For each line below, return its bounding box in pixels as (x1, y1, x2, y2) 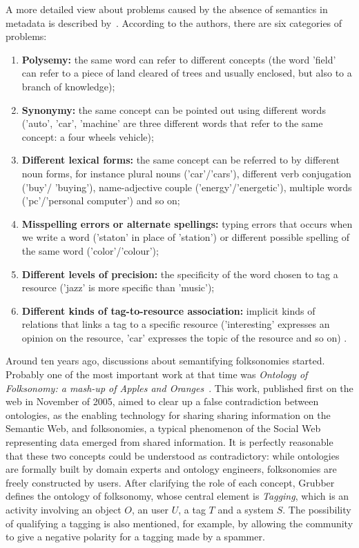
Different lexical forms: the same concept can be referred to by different (21, 153, 340, 167)
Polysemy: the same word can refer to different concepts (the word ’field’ (21, 52, 336, 66)
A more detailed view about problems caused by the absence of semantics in (6, 2, 328, 16)
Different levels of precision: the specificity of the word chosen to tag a (21, 266, 338, 281)
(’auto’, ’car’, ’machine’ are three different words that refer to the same (21, 116, 323, 130)
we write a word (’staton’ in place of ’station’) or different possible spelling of (21, 230, 350, 244)
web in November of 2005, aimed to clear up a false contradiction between (6, 394, 319, 409)
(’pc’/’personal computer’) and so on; (21, 193, 180, 208)
